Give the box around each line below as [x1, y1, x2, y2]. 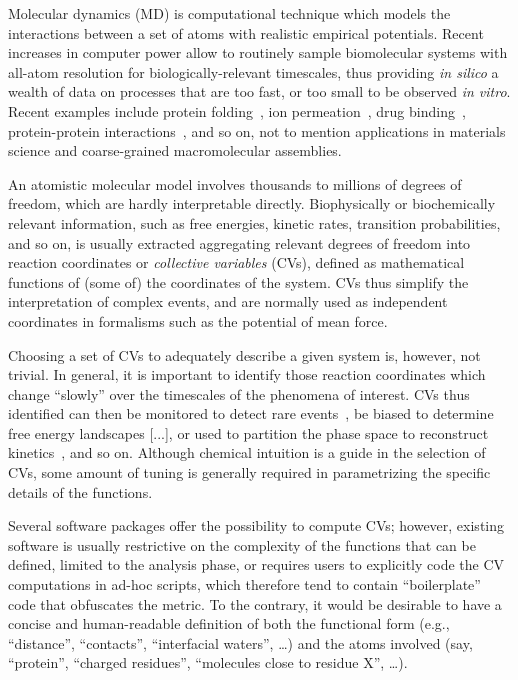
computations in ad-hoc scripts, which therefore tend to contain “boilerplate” [8, 574, 481, 595]
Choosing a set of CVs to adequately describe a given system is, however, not [8, 344, 481, 365]
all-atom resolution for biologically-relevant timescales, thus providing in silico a [8, 61, 499, 82]
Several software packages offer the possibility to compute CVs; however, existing [8, 515, 505, 536]
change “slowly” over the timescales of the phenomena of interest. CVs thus [8, 383, 470, 404]
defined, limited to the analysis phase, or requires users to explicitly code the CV [8, 554, 505, 575]
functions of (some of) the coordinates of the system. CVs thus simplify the [8, 271, 469, 292]
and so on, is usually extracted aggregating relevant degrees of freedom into [8, 232, 471, 253]
